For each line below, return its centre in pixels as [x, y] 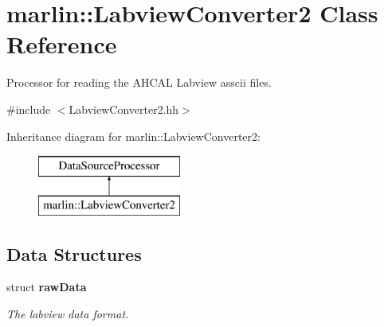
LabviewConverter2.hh [124, 109]
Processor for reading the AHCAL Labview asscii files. [139, 82]
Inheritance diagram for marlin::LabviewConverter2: [133, 136]
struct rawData [47, 287]
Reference [62, 44]
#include [29, 109]
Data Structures [74, 253]
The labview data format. [68, 314]
